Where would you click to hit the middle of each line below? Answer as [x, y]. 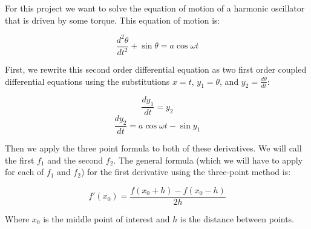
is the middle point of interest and [106, 218]
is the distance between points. [237, 218]
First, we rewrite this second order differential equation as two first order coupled [156, 69]
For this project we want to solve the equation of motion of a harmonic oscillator [155, 8]
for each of [25, 172]
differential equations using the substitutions [87, 81]
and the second [75, 160]
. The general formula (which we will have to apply [208, 160]
